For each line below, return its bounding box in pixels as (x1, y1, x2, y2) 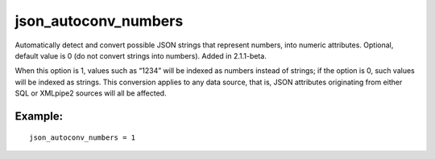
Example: (14, 109, 64, 123)
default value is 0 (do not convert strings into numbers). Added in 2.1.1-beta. (14, 51, 267, 60)
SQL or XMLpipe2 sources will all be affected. (14, 88, 167, 98)
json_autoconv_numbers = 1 (29, 132, 136, 142)
